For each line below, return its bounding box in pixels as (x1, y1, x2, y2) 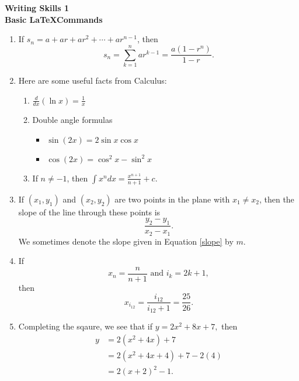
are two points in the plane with (114, 193, 230, 205)
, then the (259, 193, 294, 205)
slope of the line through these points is (18, 205, 161, 218)
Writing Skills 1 (5, 2, 69, 13)
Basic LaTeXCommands (5, 13, 103, 25)
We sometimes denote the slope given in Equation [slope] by (18, 235, 234, 247)
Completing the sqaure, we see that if (18, 320, 153, 332)
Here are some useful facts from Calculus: (18, 74, 167, 86)
